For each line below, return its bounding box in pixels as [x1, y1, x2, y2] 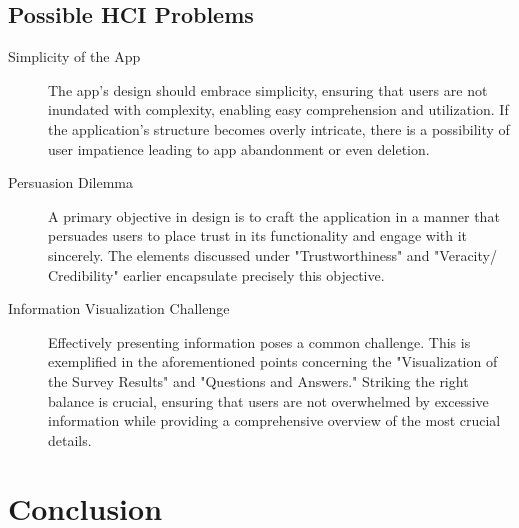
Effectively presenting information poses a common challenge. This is [48, 331, 471, 352]
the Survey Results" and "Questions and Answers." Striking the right [48, 370, 469, 391]
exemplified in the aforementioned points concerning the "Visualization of [48, 351, 498, 372]
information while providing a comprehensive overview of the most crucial [48, 410, 501, 431]
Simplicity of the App [8, 46, 141, 67]
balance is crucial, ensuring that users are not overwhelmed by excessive [48, 390, 489, 411]
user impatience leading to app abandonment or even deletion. [48, 138, 430, 159]
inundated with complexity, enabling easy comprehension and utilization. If [48, 99, 509, 120]
